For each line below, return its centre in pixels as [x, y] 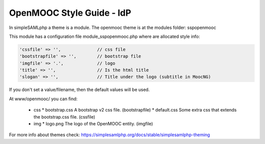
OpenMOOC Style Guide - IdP [70, 13]
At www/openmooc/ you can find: [43, 99]
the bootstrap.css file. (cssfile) [65, 117]
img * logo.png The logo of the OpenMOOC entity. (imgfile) [93, 124]
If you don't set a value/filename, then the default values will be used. [79, 90]
